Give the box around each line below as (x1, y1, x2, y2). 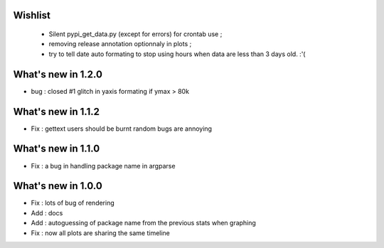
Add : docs (31, 208, 63, 217)
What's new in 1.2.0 (13, 68, 103, 80)
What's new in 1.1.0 (13, 143, 100, 155)
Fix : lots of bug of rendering (31, 199, 115, 207)
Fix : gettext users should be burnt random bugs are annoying (31, 124, 213, 133)
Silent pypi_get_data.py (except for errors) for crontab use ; (48, 30, 223, 38)
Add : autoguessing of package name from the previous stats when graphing (31, 219, 256, 227)
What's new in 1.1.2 (13, 105, 100, 117)
